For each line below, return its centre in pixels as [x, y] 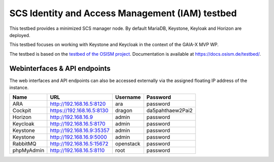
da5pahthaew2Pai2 [169, 110]
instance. [19, 88]
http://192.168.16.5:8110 [77, 150]
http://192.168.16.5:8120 [78, 104]
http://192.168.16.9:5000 [79, 137]
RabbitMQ [24, 144]
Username [128, 97]
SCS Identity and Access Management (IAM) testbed [123, 13]
